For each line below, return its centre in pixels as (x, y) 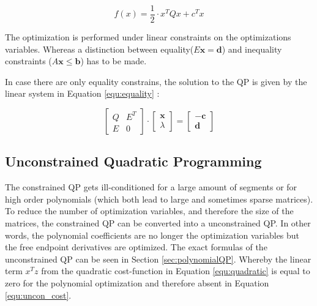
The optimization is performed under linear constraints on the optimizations (148, 37)
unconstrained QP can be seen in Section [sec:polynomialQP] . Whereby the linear (158, 259)
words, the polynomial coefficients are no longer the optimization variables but (152, 235)
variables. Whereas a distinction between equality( (99, 49)
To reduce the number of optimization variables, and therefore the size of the (149, 211)
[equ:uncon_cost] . (38, 295)
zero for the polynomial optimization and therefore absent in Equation (137, 282)
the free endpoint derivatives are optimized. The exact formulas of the (136, 247)
